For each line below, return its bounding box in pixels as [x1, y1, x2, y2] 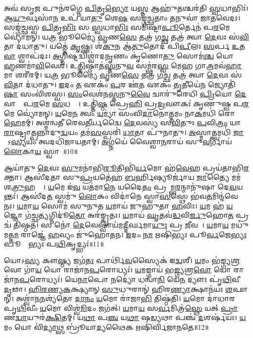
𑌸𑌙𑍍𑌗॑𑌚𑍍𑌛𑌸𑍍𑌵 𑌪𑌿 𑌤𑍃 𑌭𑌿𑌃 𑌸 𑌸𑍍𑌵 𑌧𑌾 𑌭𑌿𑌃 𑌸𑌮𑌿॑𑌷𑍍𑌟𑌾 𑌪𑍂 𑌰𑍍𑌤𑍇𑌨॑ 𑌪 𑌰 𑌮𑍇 [4, 22, 230, 32]
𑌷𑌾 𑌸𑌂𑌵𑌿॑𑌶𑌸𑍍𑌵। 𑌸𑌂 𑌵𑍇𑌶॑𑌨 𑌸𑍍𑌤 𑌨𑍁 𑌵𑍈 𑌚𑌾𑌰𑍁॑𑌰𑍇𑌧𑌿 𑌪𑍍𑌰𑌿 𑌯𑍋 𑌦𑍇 [4, 89, 247, 99]
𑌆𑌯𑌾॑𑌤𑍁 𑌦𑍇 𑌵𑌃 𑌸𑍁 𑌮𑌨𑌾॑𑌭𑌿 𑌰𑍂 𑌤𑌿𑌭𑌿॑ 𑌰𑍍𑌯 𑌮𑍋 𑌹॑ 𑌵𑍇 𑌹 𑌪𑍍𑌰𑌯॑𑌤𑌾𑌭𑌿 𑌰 [4, 162, 249, 172]
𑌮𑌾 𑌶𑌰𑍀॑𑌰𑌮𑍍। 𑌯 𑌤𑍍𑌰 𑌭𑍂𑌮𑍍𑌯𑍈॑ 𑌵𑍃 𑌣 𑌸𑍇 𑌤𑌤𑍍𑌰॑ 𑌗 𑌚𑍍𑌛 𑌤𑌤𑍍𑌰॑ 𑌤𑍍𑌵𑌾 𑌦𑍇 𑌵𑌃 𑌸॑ [4, 70, 242, 80]
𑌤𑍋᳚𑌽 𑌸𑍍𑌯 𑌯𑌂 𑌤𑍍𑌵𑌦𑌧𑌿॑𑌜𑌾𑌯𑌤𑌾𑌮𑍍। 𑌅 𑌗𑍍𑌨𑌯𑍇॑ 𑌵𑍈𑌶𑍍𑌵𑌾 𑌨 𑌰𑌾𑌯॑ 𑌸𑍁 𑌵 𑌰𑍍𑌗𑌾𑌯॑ [4, 136, 232, 147]
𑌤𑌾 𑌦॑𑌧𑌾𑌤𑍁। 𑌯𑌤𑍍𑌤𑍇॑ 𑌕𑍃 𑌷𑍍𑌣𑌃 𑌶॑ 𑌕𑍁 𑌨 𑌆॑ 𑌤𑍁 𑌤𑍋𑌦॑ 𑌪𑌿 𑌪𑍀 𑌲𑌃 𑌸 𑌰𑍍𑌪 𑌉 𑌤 [4, 41, 245, 51]
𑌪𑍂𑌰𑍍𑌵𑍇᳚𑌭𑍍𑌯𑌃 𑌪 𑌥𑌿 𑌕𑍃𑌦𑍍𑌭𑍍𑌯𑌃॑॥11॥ [4, 239, 104, 249]
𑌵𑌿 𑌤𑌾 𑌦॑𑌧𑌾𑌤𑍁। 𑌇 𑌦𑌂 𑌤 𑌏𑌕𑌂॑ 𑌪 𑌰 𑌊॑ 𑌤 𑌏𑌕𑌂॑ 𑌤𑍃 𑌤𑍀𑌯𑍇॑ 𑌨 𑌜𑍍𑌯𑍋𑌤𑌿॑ [4, 79, 236, 89]
